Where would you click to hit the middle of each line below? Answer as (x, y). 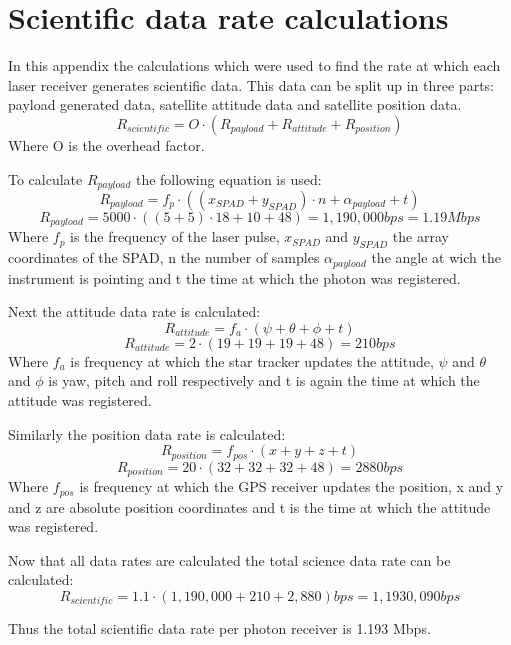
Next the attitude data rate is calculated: (134, 311)
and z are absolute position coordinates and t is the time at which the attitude (249, 506)
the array (420, 236)
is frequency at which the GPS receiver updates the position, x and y (291, 486)
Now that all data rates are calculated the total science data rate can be (229, 559)
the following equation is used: (228, 178)
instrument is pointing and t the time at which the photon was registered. (234, 277)
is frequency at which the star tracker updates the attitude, (252, 360)
